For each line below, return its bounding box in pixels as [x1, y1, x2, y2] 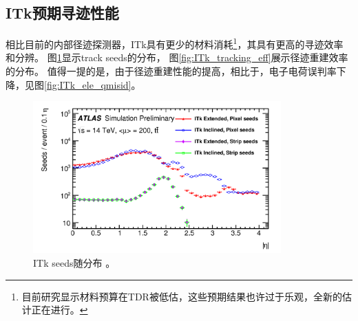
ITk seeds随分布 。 [33, 256, 116, 270]
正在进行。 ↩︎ [31, 302, 88, 317]
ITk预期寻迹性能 [6, 2, 119, 23]
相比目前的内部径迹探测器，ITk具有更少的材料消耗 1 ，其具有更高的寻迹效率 [6, 35, 344, 51]
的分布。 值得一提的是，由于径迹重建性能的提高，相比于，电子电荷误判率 [6, 64, 337, 78]
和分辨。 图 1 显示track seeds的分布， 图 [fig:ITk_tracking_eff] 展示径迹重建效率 [6, 50, 348, 65]
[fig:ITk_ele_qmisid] [44, 77, 131, 91]
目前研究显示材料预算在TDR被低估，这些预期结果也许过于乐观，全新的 [21, 289, 342, 303]
